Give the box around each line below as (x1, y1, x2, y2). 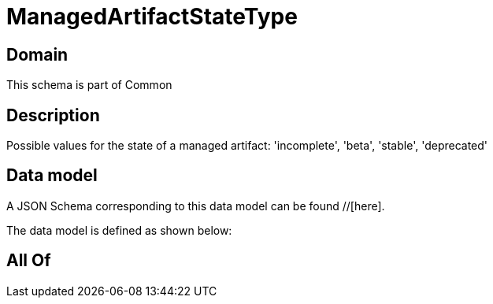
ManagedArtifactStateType (6, 3, 298, 30)
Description (6, 105, 100, 125)
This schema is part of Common (6, 78, 172, 92)
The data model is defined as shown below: (6, 223, 232, 237)
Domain (6, 44, 69, 65)
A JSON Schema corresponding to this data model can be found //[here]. (6, 198, 385, 213)
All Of (6, 250, 51, 271)
